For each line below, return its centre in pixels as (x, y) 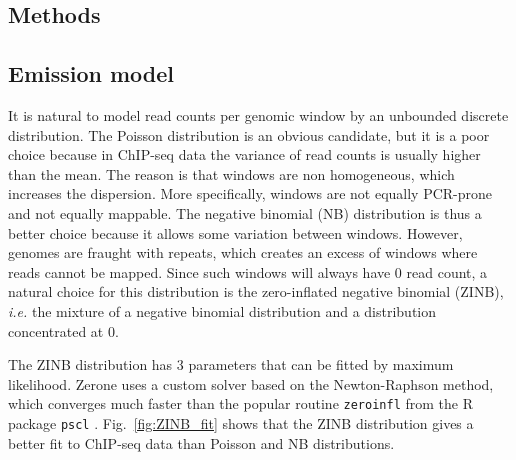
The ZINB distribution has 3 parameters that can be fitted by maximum (231, 364)
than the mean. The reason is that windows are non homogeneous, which (231, 173)
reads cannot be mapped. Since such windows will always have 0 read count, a (248, 271)
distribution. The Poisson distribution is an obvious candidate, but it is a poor (249, 134)
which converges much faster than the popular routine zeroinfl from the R (241, 403)
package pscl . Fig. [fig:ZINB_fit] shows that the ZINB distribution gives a (241, 422)
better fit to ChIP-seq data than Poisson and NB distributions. (201, 442)
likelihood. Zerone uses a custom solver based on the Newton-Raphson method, (251, 383)
